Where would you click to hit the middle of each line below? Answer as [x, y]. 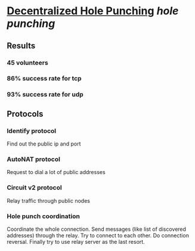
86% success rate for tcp [44, 79]
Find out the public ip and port [44, 144]
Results [21, 46]
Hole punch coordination [43, 216]
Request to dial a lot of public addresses [56, 172]
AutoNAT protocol [33, 159]
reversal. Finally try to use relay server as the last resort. [76, 241]
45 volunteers [27, 63]
